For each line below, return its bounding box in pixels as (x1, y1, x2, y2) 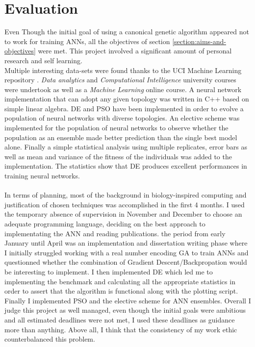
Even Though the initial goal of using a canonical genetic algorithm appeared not (4, 26, 249, 37)
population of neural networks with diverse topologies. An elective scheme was (4, 113, 240, 123)
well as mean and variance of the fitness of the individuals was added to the (4, 151, 232, 161)
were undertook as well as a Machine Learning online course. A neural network (4, 84, 242, 94)
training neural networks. (4, 171, 80, 181)
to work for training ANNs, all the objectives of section (4, 36, 170, 46)
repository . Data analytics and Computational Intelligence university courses (4, 74, 236, 85)
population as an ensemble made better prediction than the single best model (4, 132, 237, 142)
